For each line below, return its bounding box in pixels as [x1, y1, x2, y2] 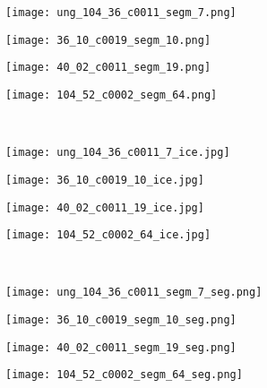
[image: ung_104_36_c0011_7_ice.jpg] [5, 146, 230, 160]
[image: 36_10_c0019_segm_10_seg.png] [5, 314, 237, 327]
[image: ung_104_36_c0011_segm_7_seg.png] [5, 286, 263, 299]
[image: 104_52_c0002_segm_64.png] [5, 88, 218, 101]
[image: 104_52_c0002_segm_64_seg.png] [5, 368, 243, 382]
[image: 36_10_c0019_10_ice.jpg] [5, 173, 204, 186]
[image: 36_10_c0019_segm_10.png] [5, 33, 211, 47]
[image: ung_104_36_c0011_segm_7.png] [5, 6, 237, 19]
